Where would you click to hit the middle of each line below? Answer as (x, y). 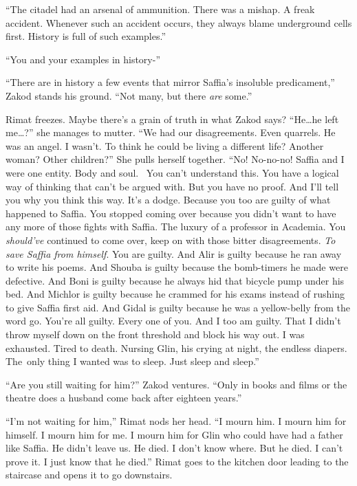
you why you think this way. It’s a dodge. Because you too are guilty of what (168, 200)
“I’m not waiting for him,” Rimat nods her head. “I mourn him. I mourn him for (176, 421)
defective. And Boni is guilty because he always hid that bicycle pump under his (175, 280)
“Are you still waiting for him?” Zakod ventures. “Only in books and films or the (176, 384)
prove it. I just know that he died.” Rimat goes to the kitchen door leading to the (177, 461)
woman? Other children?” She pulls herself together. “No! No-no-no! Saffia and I (175, 159)
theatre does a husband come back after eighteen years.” (124, 398)
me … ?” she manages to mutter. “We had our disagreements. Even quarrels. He (171, 132)
